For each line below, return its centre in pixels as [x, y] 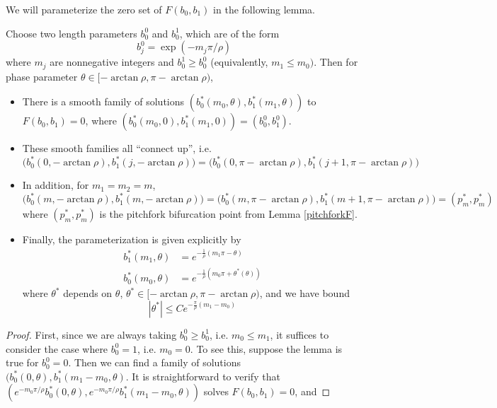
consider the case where [57, 348]
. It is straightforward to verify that [203, 376]
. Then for [336, 62]
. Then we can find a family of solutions [154, 362]
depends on [88, 293]
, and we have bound [304, 293]
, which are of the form [229, 33]
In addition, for [56, 185]
